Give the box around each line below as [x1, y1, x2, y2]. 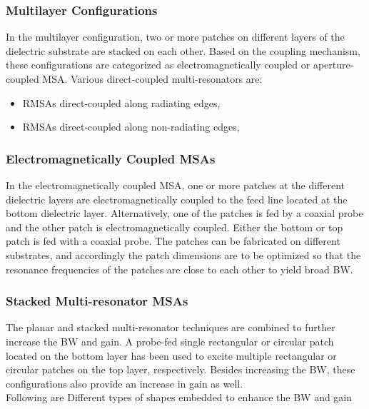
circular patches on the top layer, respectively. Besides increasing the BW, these [6, 362, 355, 377]
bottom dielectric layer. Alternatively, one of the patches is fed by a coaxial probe [6, 206, 363, 221]
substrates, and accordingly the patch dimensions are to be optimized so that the [6, 247, 361, 262]
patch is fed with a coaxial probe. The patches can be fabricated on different [6, 233, 340, 248]
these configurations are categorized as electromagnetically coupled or [6, 57, 310, 72]
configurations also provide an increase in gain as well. [6, 375, 243, 390]
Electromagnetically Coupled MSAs [6, 149, 216, 167]
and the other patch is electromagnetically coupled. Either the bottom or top [6, 219, 343, 234]
